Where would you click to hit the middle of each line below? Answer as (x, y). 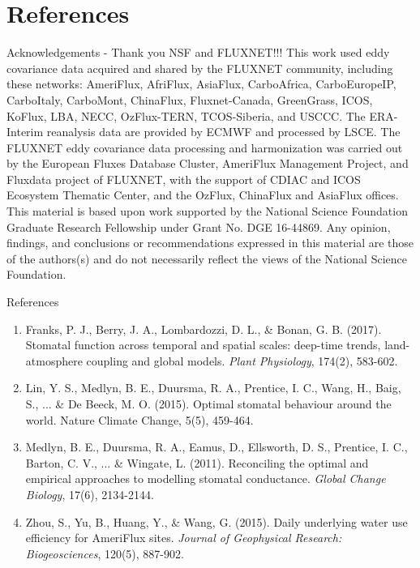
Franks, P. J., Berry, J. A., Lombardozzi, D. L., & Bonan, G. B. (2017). (204, 329)
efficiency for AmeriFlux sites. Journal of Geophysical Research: (184, 538)
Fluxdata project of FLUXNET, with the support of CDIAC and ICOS (184, 179)
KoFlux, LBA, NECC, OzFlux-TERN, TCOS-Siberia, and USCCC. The (186, 115)
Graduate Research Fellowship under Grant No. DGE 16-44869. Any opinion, (199, 226)
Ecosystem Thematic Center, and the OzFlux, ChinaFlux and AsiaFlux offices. (203, 195)
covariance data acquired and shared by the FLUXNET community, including (200, 68)
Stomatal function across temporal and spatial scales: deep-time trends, (203, 345)
